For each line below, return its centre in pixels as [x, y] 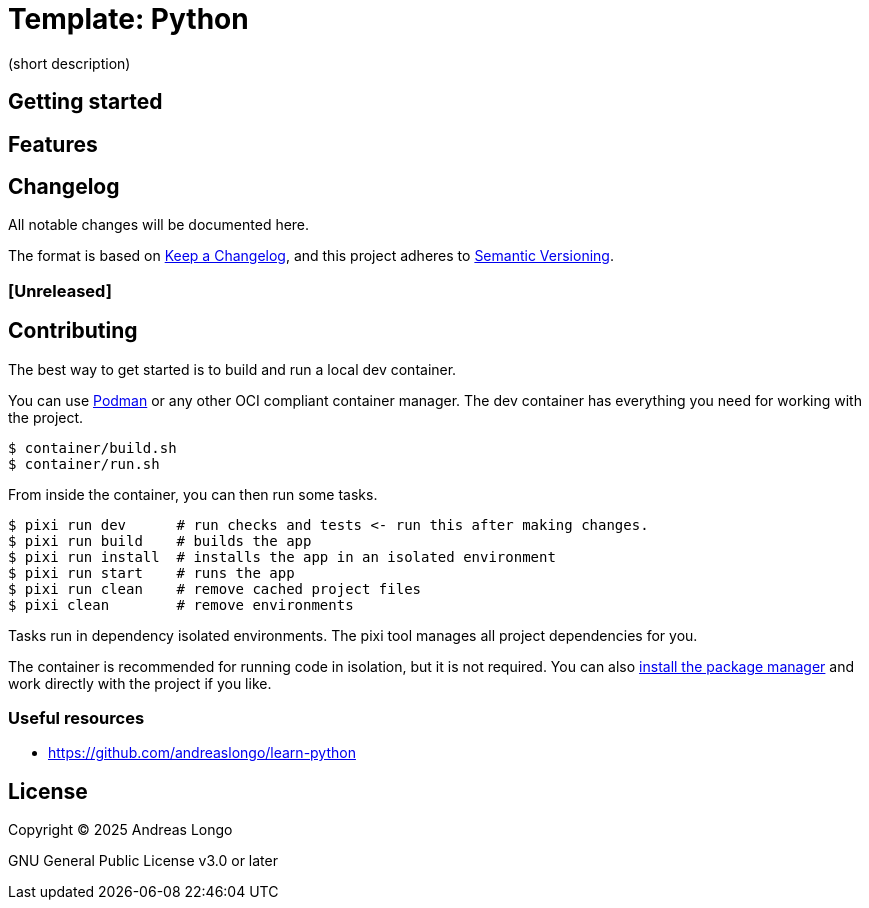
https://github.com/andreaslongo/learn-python [202, 753]
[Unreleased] [60, 290]
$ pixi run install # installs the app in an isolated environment [282, 556]
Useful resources [76, 718]
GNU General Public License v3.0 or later [143, 861]
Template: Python [128, 19]
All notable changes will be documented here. [159, 225]
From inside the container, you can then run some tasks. [193, 494]
